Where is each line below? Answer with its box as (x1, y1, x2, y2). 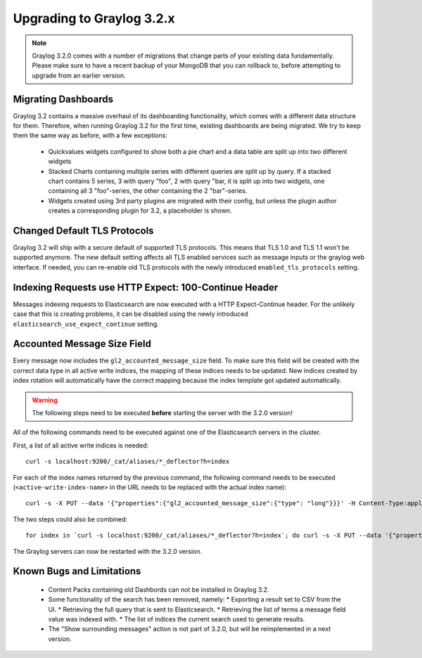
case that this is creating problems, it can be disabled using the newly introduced (13, 310, 249, 318)
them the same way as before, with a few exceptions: (13, 131, 168, 140)
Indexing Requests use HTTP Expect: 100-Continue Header (13, 281, 279, 293)
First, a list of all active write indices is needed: (13, 441, 149, 450)
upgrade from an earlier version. (32, 71, 126, 80)
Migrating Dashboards (13, 93, 114, 105)
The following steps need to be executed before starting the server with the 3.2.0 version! (32, 408, 293, 417)
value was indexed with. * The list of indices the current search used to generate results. (48, 615, 305, 624)
